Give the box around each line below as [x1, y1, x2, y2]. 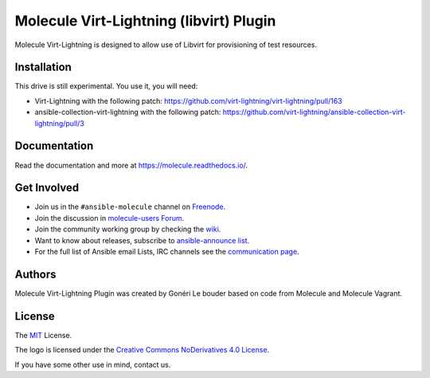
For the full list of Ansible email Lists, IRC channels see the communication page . [34, 247, 299, 256]
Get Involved [14, 181, 80, 195]
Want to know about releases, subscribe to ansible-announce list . [34, 235, 250, 245]
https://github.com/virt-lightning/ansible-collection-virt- [222, 108, 406, 117]
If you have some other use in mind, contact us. [14, 360, 171, 369]
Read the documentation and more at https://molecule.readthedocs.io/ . [14, 160, 248, 170]
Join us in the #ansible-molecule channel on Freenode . [34, 202, 226, 211]
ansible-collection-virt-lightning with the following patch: [34, 108, 221, 117]
